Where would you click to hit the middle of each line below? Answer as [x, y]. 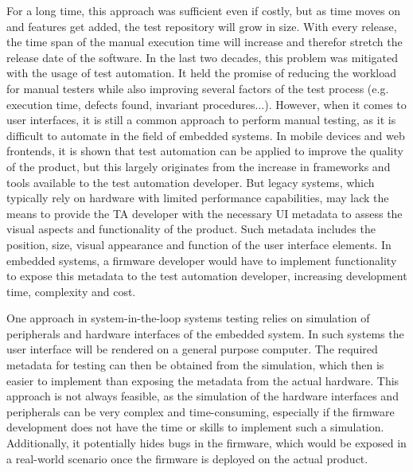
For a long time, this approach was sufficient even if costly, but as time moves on [203, 10]
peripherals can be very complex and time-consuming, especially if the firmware [201, 411]
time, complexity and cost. [71, 291]
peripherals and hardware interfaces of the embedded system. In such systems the [205, 333]
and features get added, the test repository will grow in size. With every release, [202, 26]
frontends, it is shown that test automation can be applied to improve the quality [205, 151]
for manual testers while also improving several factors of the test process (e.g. [198, 88]
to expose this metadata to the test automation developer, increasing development [207, 276]
